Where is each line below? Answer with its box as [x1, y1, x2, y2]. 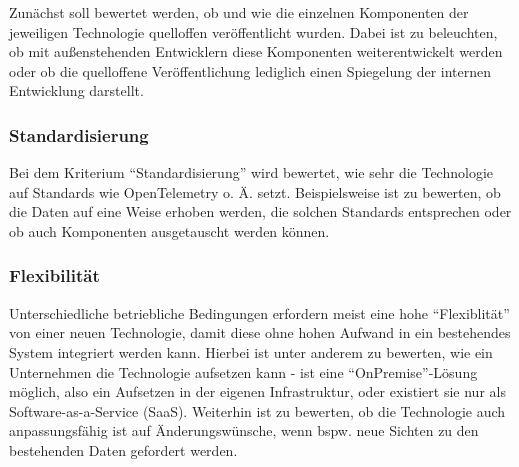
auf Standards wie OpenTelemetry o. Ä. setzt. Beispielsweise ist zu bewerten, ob [9, 181, 501, 202]
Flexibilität [9, 263, 100, 288]
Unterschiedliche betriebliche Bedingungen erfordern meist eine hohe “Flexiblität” [9, 302, 510, 323]
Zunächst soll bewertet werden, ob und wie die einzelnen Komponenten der [9, 2, 469, 22]
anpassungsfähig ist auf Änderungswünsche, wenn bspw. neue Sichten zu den [9, 420, 479, 441]
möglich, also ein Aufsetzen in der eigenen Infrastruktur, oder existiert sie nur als [9, 381, 506, 402]
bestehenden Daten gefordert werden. [9, 439, 238, 460]
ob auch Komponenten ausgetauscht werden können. [9, 220, 330, 241]
